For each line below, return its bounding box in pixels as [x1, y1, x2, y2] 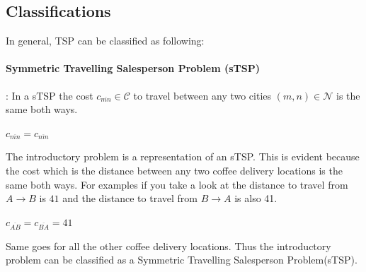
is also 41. [234, 191, 278, 206]
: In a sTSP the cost [6, 88, 93, 102]
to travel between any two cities [133, 88, 272, 102]
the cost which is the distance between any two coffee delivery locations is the [6, 162, 343, 177]
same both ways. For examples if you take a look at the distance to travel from [6, 177, 348, 191]
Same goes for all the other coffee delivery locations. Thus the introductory [6, 238, 331, 253]
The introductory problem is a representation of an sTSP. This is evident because [6, 149, 360, 164]
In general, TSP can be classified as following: [6, 33, 205, 48]
